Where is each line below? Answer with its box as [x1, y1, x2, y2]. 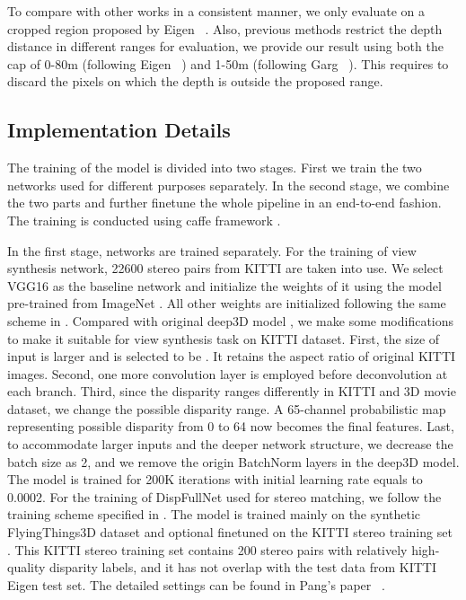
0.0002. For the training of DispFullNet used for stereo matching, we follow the [7, 487, 442, 506]
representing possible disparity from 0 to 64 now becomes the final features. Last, [7, 417, 454, 436]
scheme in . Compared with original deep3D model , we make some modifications [7, 311, 454, 330]
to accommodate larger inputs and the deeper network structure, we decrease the [7, 435, 453, 454]
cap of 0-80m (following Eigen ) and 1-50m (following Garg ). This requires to [7, 54, 449, 73]
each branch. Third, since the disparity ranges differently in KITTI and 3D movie [7, 382, 456, 401]
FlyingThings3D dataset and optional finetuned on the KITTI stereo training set [7, 523, 453, 542]
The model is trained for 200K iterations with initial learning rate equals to [7, 470, 423, 489]
